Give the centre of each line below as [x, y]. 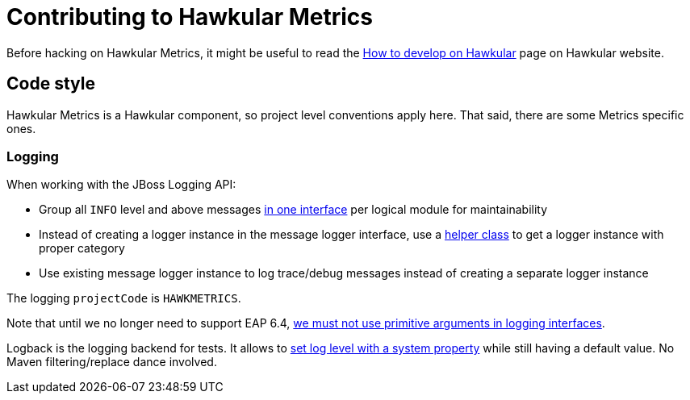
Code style [51, 84]
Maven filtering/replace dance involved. [112, 362]
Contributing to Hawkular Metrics [190, 17]
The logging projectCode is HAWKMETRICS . [124, 298]
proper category [82, 248]
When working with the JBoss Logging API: [121, 185]
